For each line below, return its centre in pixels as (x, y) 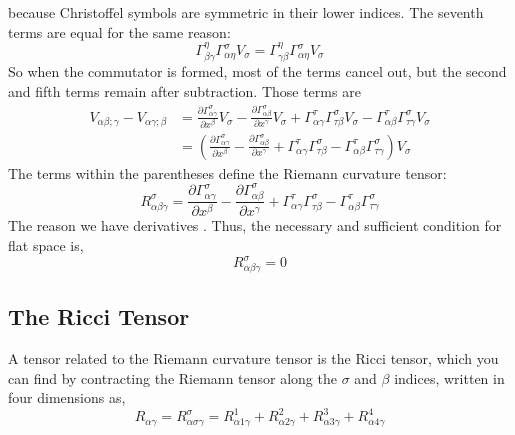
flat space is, (46, 245)
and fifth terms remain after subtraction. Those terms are (184, 91)
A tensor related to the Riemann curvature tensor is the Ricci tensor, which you (253, 358)
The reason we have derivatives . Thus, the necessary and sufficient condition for (255, 225)
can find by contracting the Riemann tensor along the (172, 377)
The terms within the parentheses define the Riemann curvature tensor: (227, 172)
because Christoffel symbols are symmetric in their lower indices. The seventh (246, 12)
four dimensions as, (67, 397)
